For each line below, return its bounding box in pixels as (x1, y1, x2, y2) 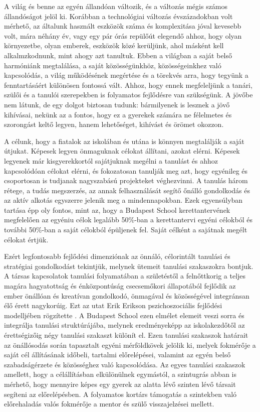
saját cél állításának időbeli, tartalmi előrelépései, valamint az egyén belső (4, 349, 231, 360)
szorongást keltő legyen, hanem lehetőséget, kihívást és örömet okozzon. (4, 119, 224, 129)
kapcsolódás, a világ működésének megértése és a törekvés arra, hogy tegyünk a (4, 70, 248, 80)
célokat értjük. (4, 234, 49, 244)
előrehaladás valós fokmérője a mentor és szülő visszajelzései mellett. (4, 398, 214, 409)
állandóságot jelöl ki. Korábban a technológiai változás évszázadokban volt (4, 11, 233, 21)
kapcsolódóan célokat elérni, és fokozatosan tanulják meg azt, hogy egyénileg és (4, 165, 248, 176)
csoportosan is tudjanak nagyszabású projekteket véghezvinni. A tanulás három (4, 175, 248, 186)
